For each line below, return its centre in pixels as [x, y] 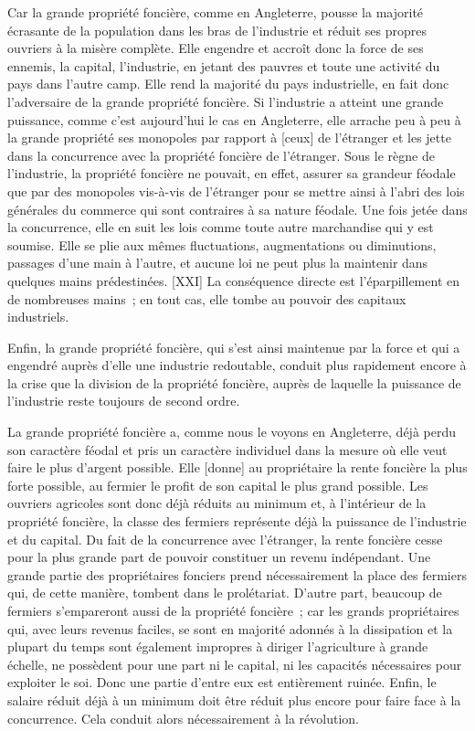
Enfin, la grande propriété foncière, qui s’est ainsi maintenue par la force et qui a [234, 347]
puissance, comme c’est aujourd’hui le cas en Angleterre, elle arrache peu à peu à [234, 119]
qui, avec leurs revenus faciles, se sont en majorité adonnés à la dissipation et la [230, 628]
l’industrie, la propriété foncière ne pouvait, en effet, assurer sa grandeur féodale [232, 173]
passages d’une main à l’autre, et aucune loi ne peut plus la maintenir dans [218, 263]
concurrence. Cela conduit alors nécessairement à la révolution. [184, 718]
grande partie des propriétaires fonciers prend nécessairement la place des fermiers [237, 574]
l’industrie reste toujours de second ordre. [124, 401]
